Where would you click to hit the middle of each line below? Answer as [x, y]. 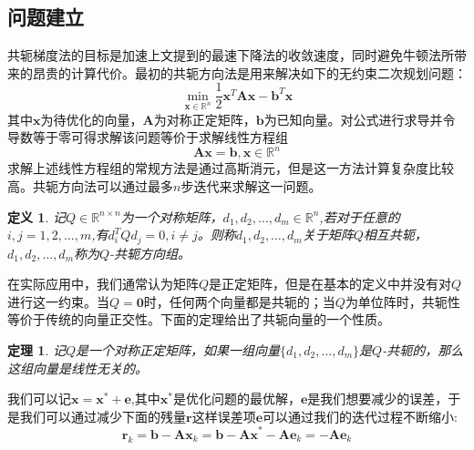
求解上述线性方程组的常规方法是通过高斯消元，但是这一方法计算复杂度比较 [231, 168]
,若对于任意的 [360, 216]
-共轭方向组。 [150, 253]
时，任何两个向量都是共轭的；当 [239, 301]
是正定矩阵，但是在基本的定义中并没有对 [330, 284]
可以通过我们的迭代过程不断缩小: [360, 416]
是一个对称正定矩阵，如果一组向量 [178, 349]
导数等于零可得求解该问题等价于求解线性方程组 [148, 137]
